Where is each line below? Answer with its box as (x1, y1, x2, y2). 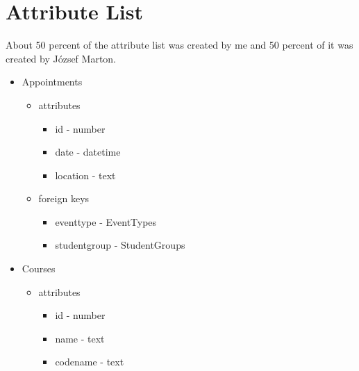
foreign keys (38, 191, 90, 206)
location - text (55, 167, 116, 182)
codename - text (55, 354, 124, 369)
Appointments (22, 74, 83, 89)
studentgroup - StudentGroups (55, 238, 185, 252)
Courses (22, 261, 56, 276)
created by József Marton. (6, 51, 117, 65)
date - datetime (55, 145, 121, 159)
